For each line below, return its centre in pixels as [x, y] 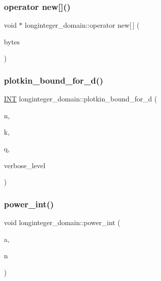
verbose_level [25, 165]
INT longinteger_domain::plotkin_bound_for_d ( [80, 99]
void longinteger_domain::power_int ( [62, 222]
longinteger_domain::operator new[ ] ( [82, 25]
